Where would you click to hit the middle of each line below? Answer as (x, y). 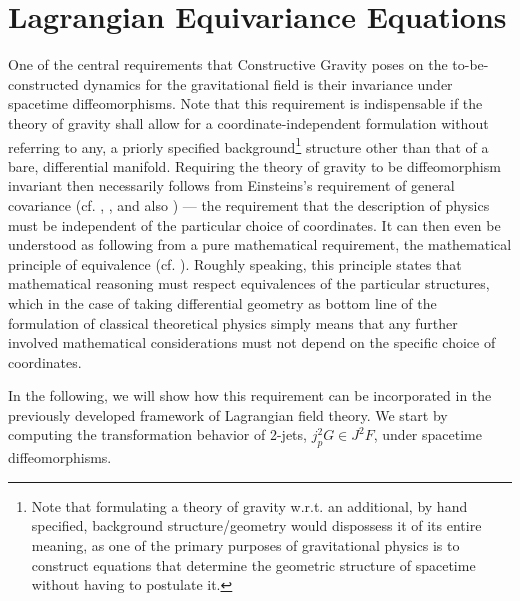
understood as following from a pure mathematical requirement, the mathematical (260, 244)
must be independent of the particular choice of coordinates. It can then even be (254, 224)
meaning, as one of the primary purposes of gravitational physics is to (245, 545)
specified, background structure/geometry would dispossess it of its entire (256, 525)
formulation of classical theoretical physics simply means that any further (233, 322)
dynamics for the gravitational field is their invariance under (268, 83)
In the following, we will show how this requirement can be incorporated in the (250, 395)
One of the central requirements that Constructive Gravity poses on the (228, 64)
